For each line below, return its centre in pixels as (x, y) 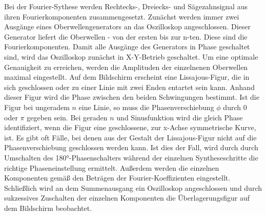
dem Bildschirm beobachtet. (48, 208)
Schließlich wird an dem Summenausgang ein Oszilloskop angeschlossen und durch (133, 187)
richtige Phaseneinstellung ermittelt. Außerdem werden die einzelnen (112, 167)
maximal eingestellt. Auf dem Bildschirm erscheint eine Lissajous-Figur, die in (127, 77)
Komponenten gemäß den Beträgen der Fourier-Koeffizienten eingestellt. (117, 178)
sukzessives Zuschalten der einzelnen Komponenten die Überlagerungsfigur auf (127, 198)
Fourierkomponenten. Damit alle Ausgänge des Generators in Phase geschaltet (127, 47)
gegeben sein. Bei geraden (67, 117)
